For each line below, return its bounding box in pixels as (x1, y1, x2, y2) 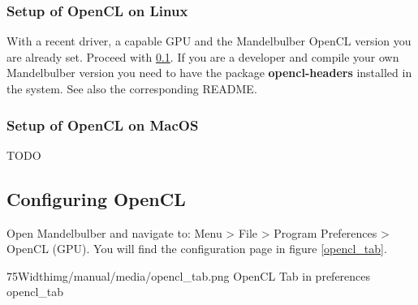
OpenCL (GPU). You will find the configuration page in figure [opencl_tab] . (6, 240, 387, 257)
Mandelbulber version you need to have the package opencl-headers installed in (6, 64, 412, 81)
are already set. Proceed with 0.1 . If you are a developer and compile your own (6, 48, 399, 65)
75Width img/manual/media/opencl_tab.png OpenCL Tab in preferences (6, 267, 371, 284)
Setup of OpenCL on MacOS (6, 114, 199, 135)
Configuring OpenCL (6, 186, 186, 211)
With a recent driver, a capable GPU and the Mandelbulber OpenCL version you (6, 32, 412, 49)
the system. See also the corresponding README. (6, 80, 257, 97)
